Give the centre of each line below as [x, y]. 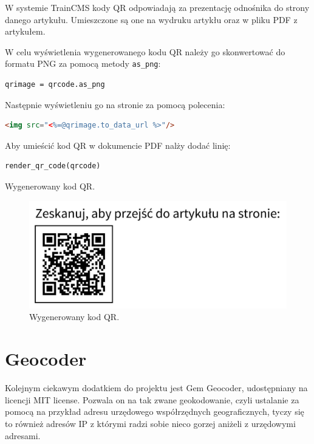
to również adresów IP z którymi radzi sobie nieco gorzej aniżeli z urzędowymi [150, 423]
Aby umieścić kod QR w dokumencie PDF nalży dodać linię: [118, 145]
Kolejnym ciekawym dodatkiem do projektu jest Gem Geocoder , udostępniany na [156, 388]
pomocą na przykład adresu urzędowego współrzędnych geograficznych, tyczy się [155, 412]
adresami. [23, 435]
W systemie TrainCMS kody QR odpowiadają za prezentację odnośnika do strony [157, 7]
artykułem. [25, 31]
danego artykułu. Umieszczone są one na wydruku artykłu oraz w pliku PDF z [151, 19]
